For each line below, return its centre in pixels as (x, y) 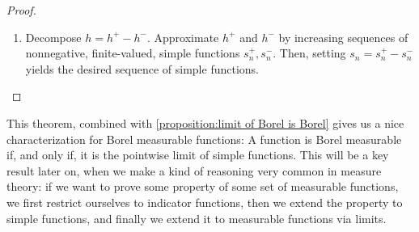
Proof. (21, 10)
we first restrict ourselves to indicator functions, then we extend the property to (205, 202)
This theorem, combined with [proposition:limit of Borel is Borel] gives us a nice (205, 122)
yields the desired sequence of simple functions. (142, 68)
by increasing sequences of (343, 37)
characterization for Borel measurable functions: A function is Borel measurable (204, 139)
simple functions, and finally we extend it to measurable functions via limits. (197, 218)
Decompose (53, 37)
